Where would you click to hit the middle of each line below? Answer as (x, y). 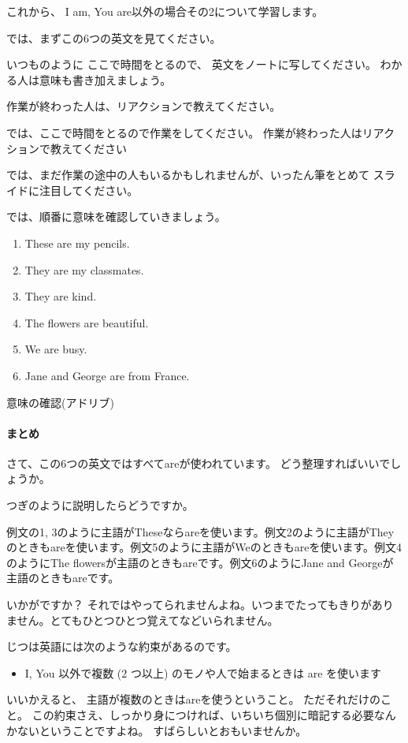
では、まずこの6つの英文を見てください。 (114, 37)
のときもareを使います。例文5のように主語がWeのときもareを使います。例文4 (204, 547)
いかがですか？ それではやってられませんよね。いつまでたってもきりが (189, 605)
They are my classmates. (84, 269)
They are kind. (61, 296)
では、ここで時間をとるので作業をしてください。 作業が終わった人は (184, 132)
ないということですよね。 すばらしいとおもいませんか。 (162, 730)
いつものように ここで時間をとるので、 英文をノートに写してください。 (191, 64)
